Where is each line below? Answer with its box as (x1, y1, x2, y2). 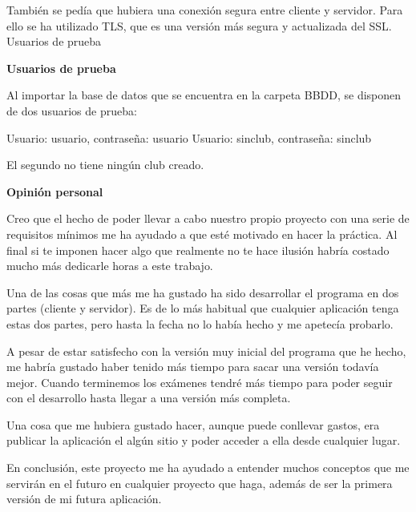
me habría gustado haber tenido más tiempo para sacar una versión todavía (6, 358, 379, 375)
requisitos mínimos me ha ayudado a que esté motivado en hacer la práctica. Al (6, 225, 398, 242)
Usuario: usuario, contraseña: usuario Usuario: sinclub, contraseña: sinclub (6, 129, 372, 146)
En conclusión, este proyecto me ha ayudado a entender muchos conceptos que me (6, 459, 410, 476)
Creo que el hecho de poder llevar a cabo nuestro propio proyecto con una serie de (6, 210, 410, 227)
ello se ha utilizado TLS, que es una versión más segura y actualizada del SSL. (6, 17, 392, 34)
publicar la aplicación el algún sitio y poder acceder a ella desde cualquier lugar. (6, 432, 401, 449)
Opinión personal (6, 183, 103, 200)
